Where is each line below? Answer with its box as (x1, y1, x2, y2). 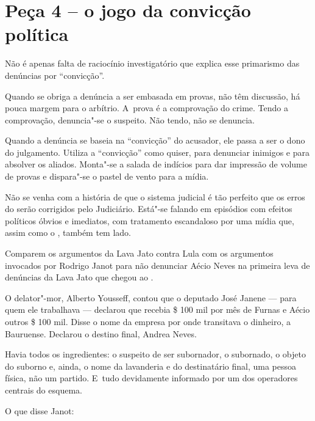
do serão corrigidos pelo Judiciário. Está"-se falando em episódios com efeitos (5, 202, 292, 215)
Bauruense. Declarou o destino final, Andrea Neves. (5, 327, 197, 340)
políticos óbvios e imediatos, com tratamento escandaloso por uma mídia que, (5, 214, 294, 227)
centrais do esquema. (5, 383, 82, 396)
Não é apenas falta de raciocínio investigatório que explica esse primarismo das (5, 57, 300, 70)
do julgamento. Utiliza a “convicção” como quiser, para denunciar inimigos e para (5, 145, 310, 158)
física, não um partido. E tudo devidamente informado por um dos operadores (5, 372, 298, 384)
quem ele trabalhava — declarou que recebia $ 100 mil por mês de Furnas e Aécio (5, 303, 310, 316)
